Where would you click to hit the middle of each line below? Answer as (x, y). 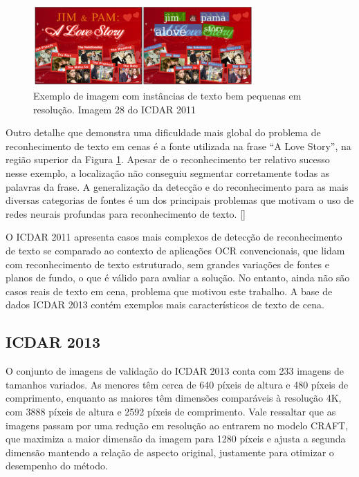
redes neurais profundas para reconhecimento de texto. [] (126, 213)
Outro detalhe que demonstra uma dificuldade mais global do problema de (163, 132)
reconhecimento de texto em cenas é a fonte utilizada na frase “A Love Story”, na (178, 146)
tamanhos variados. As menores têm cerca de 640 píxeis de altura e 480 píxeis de (177, 384)
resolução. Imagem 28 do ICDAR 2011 (114, 109)
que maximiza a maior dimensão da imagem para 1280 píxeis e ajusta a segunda (176, 439)
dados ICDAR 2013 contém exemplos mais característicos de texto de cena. (165, 305)
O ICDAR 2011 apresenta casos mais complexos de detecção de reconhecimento (174, 237)
